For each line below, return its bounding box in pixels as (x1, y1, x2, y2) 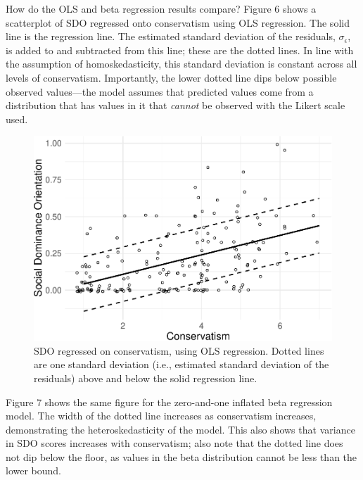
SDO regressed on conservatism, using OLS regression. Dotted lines (34, 343, 324, 358)
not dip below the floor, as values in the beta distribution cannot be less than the (6, 449, 357, 464)
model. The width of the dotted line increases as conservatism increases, (6, 408, 317, 423)
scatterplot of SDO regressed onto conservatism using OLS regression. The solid (6, 15, 350, 30)
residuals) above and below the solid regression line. (34, 370, 257, 385)
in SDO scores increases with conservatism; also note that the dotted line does (6, 436, 343, 450)
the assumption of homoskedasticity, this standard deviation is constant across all (6, 56, 357, 71)
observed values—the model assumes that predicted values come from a (6, 84, 314, 99)
